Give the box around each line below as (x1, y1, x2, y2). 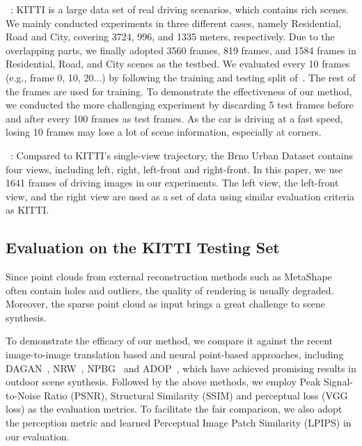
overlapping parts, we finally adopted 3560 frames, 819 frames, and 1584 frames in (6, 42, 356, 57)
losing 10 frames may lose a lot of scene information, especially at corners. (6, 125, 322, 139)
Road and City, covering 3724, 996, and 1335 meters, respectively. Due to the (6, 29, 335, 44)
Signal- (323, 374, 353, 389)
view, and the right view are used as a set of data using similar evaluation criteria (6, 189, 355, 203)
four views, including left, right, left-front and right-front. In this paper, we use (6, 161, 343, 176)
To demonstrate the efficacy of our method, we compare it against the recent (6, 333, 333, 348)
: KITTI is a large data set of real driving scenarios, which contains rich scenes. (10, 2, 349, 16)
